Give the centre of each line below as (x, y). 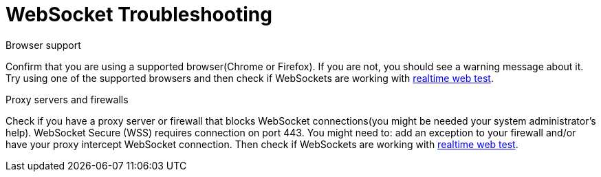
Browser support (43, 45)
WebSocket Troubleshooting (139, 14)
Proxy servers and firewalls (67, 99)
